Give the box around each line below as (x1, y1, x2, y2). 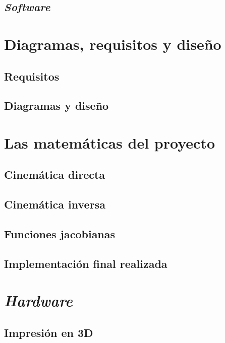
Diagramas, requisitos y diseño (4, 33, 221, 54)
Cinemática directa (4, 167, 105, 182)
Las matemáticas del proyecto (4, 132, 215, 153)
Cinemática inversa (4, 196, 105, 212)
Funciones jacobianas (4, 226, 116, 242)
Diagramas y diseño (4, 98, 109, 113)
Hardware (4, 290, 73, 311)
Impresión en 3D (4, 324, 93, 340)
